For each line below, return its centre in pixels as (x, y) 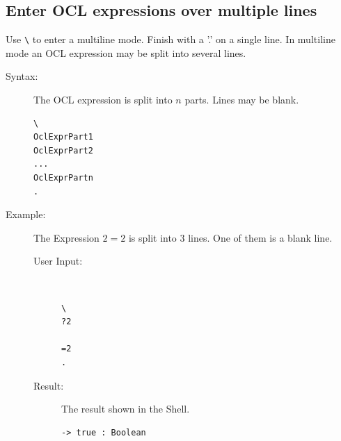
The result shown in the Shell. (126, 409)
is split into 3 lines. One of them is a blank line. (230, 237)
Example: (26, 214)
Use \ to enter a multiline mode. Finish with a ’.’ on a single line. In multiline (170, 39)
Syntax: (22, 76)
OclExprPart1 (63, 137)
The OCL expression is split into (103, 100)
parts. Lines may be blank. (242, 100)
